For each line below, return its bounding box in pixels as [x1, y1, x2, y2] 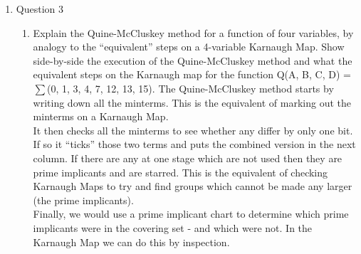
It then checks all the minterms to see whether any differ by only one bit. [33, 122, 353, 137]
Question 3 [16, 1, 63, 16]
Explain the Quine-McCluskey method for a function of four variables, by [33, 25, 354, 40]
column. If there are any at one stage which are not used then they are [33, 150, 342, 165]
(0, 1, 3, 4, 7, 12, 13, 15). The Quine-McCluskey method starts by [47, 80, 334, 95]
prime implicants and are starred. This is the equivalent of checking [33, 164, 328, 179]
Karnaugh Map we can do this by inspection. [33, 234, 230, 249]
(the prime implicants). [33, 192, 134, 207]
